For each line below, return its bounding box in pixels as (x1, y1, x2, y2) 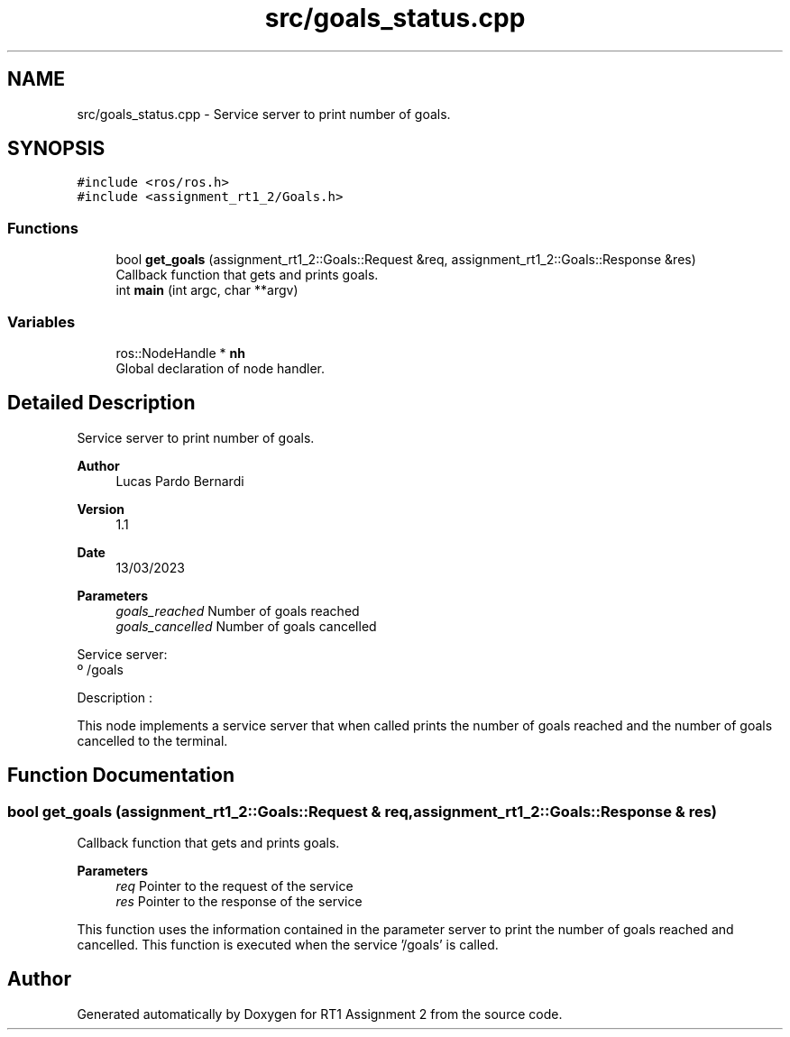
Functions (7, 218, 78, 237)
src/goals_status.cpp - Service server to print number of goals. (77, 106, 451, 122)
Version (77, 500, 124, 517)
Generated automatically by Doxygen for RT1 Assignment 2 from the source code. (77, 1005, 563, 1022)
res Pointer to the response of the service (115, 894, 363, 909)
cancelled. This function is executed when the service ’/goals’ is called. (77, 937, 499, 952)
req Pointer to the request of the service (115, 878, 354, 894)
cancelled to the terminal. (77, 732, 228, 748)
